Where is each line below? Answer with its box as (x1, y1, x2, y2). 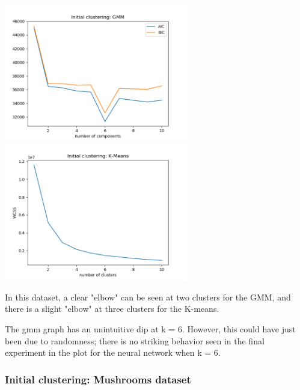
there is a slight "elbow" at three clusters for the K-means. (5, 302, 219, 315)
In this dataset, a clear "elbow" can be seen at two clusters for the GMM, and (5, 290, 291, 303)
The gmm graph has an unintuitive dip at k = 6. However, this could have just (5, 322, 296, 335)
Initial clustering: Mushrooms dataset (5, 371, 191, 386)
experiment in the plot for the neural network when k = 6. (5, 346, 221, 359)
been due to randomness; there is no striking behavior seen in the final (5, 334, 265, 347)
